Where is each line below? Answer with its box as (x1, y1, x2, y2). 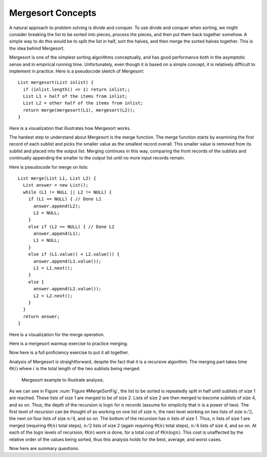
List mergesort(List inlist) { (18, 79, 94, 85)
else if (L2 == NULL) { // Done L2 (28, 224, 115, 229)
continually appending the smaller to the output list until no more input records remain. (9, 155, 185, 161)
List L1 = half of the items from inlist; (23, 94, 128, 99)
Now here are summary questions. (9, 446, 80, 452)
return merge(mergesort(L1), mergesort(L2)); (23, 107, 135, 113)
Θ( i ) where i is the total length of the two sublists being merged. (9, 366, 141, 372)
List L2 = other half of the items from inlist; (23, 100, 143, 106)
